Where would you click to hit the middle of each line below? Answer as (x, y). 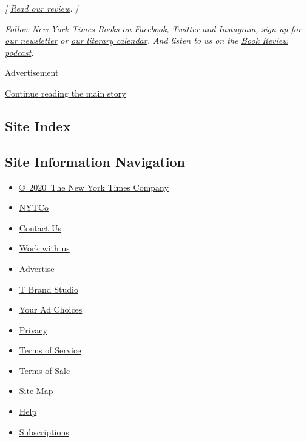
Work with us (44, 248)
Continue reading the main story (66, 93)
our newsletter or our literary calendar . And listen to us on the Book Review (147, 40)
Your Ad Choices (51, 309)
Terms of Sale (45, 370)
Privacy (33, 329)
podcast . (19, 52)
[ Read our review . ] (42, 8)
